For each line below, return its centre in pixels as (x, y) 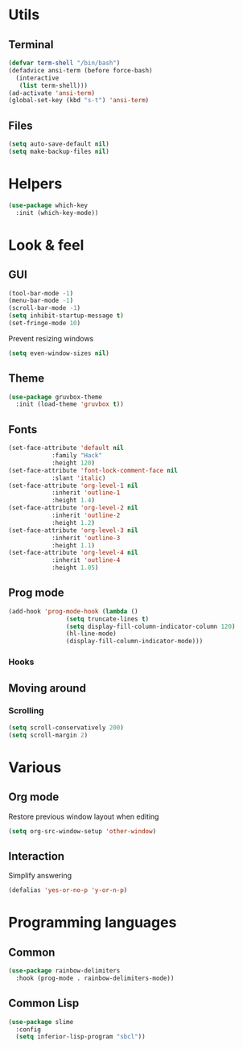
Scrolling (26, 711)
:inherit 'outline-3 (86, 538)
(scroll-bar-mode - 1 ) (45, 308)
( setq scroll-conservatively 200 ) (66, 727)
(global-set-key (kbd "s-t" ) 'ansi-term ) (79, 101)
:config (29, 1029)
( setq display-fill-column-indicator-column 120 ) (150, 626)
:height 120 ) (73, 463)
